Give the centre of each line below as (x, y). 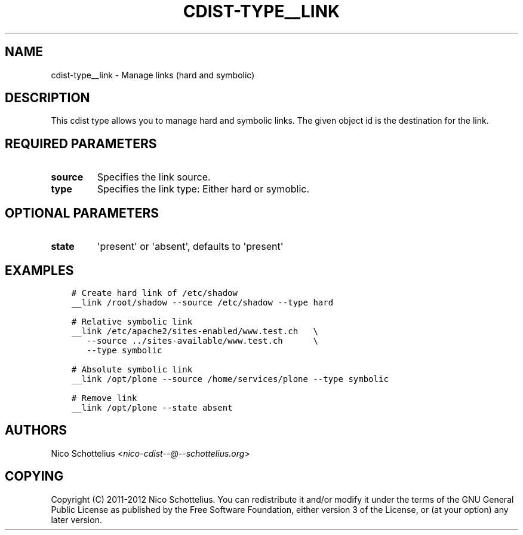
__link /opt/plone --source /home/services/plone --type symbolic (230, 379)
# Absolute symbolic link (132, 369)
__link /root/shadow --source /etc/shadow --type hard (202, 302)
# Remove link (104, 398)
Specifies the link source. (154, 177)
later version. (76, 519)
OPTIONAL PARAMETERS (82, 213)
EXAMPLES (39, 270)
